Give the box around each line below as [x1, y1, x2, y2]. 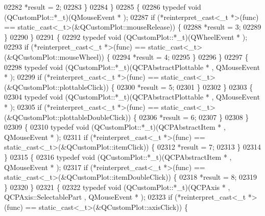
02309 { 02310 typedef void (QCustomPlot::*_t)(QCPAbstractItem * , [4, 122, 226, 132]
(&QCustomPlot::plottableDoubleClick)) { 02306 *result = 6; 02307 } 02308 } [4, 111, 249, 122]
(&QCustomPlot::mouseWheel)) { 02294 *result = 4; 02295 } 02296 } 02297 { [4, 51, 249, 62]
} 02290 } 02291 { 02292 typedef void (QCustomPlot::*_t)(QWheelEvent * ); [4, 31, 248, 42]
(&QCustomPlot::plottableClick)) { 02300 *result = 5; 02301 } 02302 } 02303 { [4, 81, 253, 92]
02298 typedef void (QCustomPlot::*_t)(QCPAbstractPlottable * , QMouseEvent [4, 61, 260, 72]
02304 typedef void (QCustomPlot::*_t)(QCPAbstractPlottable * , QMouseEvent [4, 91, 260, 102]
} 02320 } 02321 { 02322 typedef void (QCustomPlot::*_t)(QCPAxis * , [4, 181, 230, 192]
